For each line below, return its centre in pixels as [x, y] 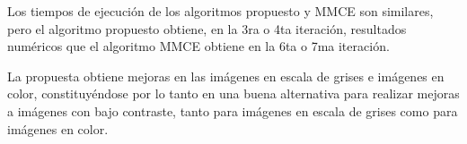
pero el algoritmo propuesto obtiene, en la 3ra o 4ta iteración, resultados [207, 28]
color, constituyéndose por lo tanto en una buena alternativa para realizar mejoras [233, 93]
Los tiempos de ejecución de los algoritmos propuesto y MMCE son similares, [220, 11]
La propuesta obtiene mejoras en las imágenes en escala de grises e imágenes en [226, 76]
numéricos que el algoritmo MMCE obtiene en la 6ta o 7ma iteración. [198, 46]
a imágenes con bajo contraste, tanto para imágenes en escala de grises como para [233, 110]
